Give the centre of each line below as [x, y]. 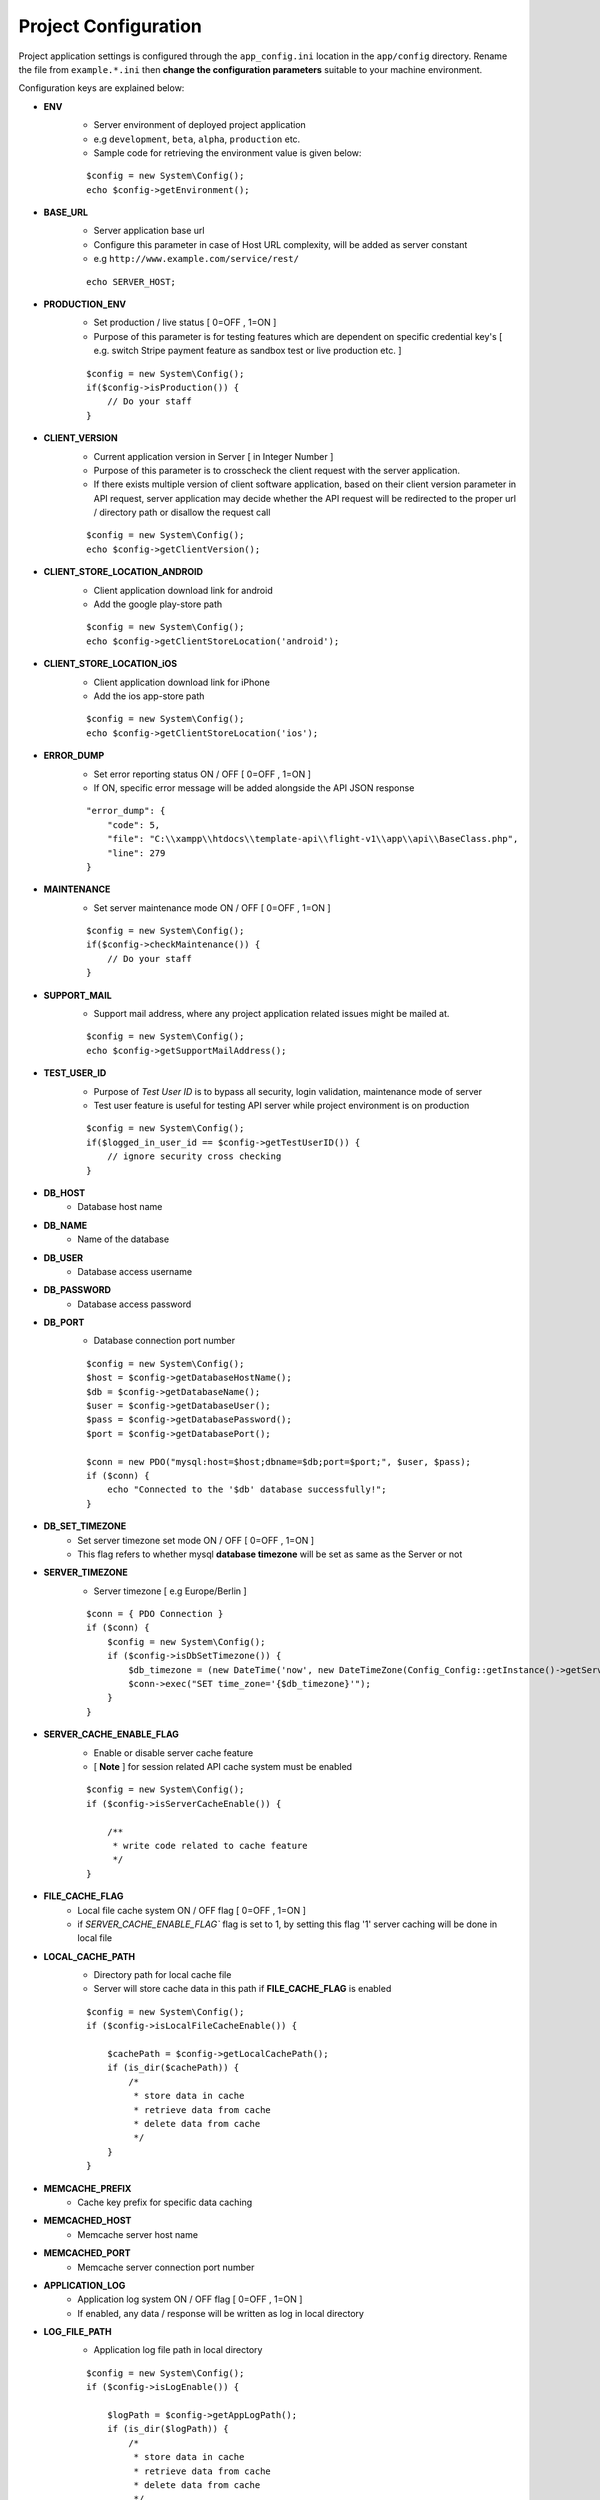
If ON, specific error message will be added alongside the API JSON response [254, 787]
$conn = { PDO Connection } [155, 1614]
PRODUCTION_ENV [85, 304]
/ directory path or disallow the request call [182, 512]
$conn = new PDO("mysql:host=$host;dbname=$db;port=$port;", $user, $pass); [279, 1461]
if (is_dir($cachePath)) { [173, 2068]
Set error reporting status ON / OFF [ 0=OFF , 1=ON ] [202, 774]
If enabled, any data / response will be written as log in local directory [221, 2313]
